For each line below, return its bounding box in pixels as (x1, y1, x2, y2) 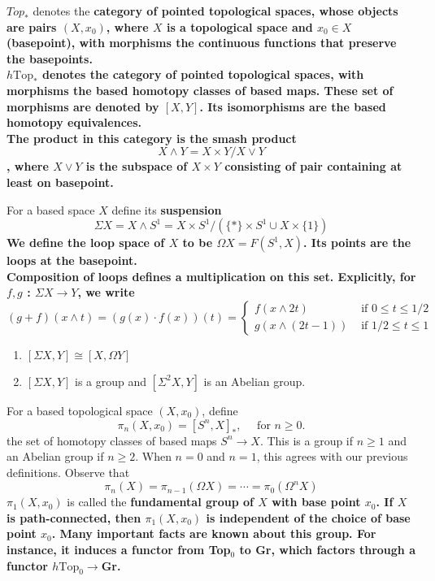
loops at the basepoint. (7, 252, 137, 269)
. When (135, 448, 172, 465)
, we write (77, 284, 135, 301)
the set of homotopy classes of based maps (7, 431, 217, 449)
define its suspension (111, 201, 222, 218)
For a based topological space (7, 401, 153, 418)
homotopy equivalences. (7, 114, 141, 131)
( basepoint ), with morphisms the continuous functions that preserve (7, 34, 397, 51)
